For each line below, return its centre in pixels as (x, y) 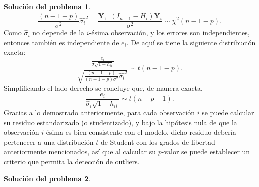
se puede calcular (228, 113)
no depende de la (59, 33)
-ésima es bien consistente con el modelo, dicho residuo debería (140, 132)
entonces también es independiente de (62, 42)
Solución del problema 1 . (47, 6)
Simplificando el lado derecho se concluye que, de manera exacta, (103, 88)
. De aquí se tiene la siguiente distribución (191, 42)
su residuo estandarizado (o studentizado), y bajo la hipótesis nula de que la (121, 122)
